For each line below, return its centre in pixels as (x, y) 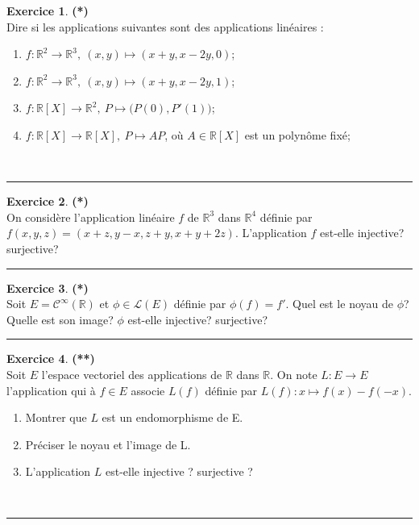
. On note (294, 374)
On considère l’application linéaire (91, 217)
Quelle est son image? (60, 319)
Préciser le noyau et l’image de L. (108, 444)
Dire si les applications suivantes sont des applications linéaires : (165, 26)
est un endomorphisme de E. (172, 417)
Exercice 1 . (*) (48, 10)
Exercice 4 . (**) (51, 358)
